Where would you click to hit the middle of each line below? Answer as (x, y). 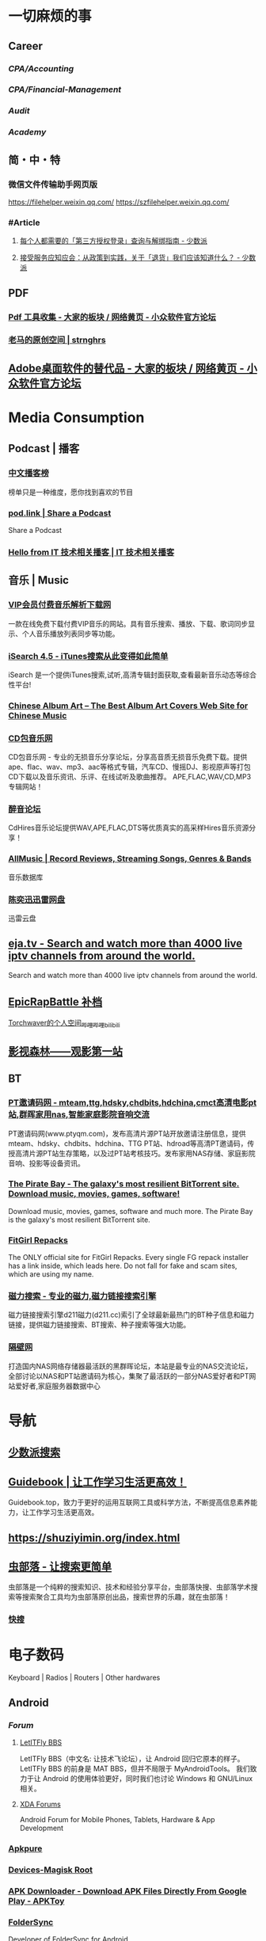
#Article (25, 223)
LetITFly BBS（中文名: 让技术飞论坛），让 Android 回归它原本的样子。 (132, 1758)
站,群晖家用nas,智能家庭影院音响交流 (79, 1115)
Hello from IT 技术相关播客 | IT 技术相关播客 (91, 552)
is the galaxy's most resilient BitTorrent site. (79, 1220)
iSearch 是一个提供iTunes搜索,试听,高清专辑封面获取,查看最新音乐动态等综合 (133, 675)
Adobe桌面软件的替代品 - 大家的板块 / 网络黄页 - (126, 368)
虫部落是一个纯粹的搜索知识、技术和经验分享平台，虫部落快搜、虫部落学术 (129, 1587)
